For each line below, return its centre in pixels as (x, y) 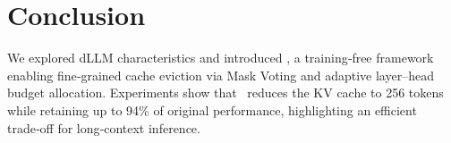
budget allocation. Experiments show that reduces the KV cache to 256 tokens (225, 93)
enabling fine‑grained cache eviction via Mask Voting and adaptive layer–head (221, 75)
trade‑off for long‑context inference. (104, 127)
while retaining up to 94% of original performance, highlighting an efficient (212, 109)
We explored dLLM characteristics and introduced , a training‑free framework (221, 58)
